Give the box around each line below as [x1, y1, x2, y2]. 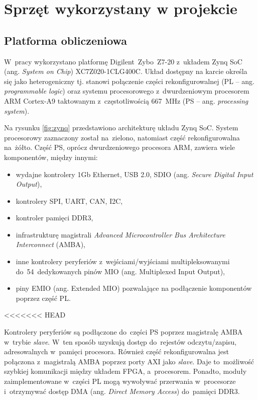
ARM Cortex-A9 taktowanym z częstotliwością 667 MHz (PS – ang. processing [4, 95, 248, 106]
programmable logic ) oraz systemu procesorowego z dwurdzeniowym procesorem [4, 86, 249, 96]
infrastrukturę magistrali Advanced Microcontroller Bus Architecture [16, 229, 225, 239]
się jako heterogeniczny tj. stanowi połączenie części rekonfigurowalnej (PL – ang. [4, 75, 254, 86]
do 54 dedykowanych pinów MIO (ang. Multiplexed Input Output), [16, 266, 225, 276]
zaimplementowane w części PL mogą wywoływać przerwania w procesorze [4, 376, 236, 386]
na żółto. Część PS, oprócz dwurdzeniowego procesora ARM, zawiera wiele [4, 142, 235, 152]
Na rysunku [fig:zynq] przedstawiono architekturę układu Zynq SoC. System [4, 122, 238, 133]
